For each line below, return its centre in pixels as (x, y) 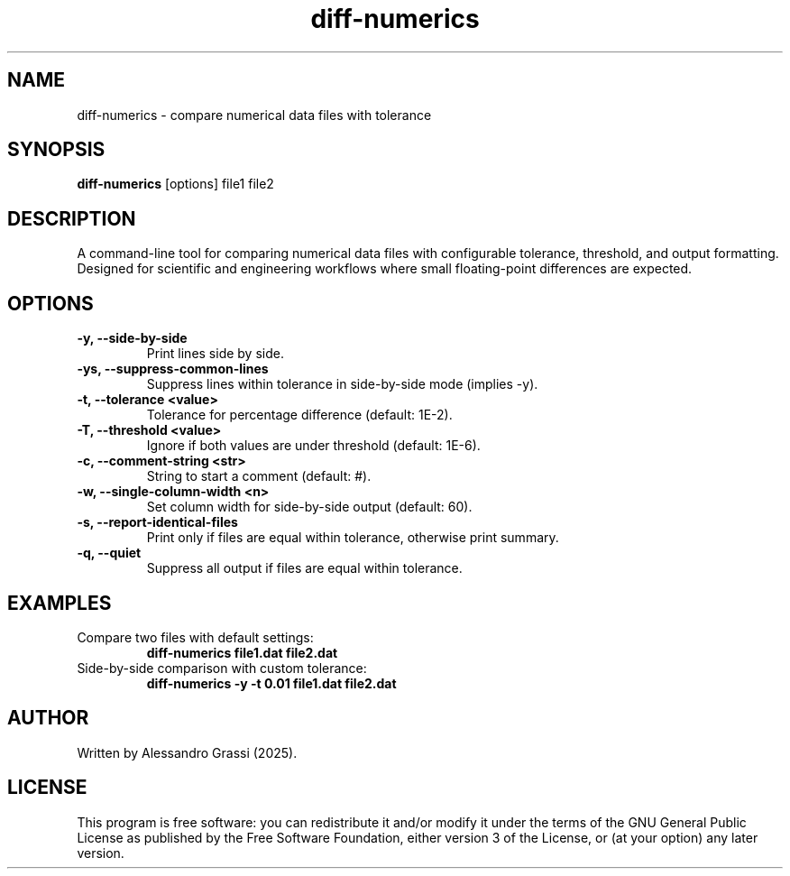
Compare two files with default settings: (195, 637)
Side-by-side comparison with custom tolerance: (222, 668)
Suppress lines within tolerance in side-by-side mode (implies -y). (342, 384)
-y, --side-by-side (132, 338)
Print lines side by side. (215, 354)
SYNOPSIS (56, 150)
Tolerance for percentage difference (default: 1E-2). (299, 415)
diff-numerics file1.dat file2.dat (242, 652)
